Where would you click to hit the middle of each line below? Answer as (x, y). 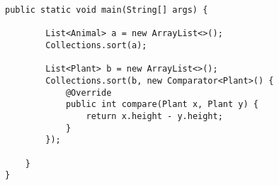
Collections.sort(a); (96, 45)
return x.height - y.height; (154, 116)
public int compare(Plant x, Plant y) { (162, 105)
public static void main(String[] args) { (107, 10)
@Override (89, 92)
